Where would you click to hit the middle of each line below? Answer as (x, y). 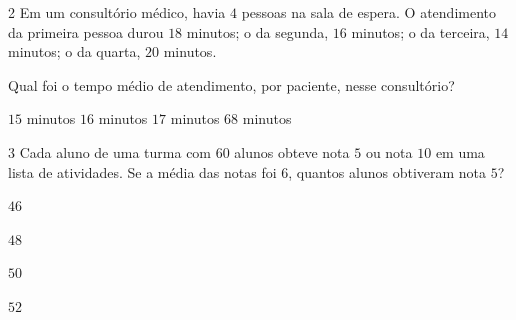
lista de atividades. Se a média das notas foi (142, 171)
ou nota (389, 151)
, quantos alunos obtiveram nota (387, 171)
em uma (460, 151)
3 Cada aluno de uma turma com (110, 151)
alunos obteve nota (292, 151)
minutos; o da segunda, (257, 31)
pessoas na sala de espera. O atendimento (368, 12)
